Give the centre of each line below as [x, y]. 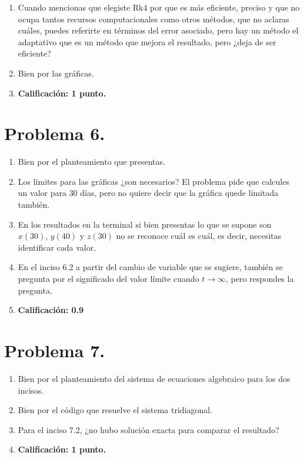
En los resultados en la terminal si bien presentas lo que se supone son [145, 224]
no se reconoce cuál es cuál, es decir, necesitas [199, 236]
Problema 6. [55, 133]
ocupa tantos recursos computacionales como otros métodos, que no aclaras [153, 19]
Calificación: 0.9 [51, 310]
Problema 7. [55, 350]
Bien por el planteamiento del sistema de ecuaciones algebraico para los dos [154, 378]
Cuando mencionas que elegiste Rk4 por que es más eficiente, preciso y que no [159, 7]
